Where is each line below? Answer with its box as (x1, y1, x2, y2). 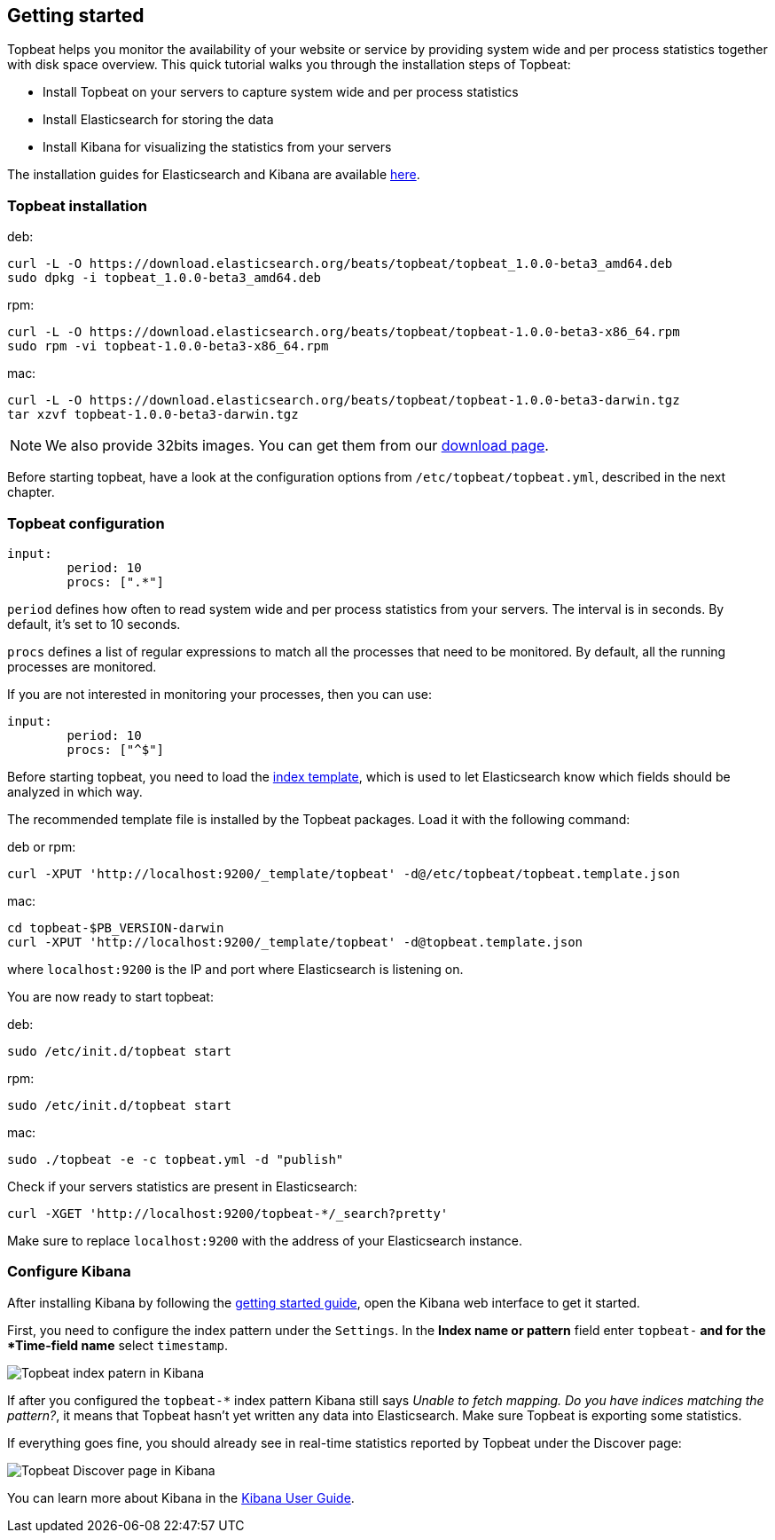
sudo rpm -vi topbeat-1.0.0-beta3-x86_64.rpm (7, 339, 329, 354)
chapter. (7, 484, 55, 500)
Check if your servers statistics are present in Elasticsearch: (7, 1178, 357, 1194)
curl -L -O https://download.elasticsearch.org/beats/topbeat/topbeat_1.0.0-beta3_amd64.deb (7, 256, 673, 271)
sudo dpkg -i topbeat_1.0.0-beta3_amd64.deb (7, 271, 322, 286)
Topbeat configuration (7, 514, 165, 532)
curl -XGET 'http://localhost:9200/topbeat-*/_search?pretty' (7, 1206, 449, 1221)
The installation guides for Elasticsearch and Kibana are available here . (7, 167, 420, 183)
